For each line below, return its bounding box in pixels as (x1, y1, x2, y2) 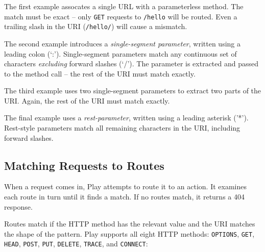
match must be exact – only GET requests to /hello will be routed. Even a (4, 11, 237, 21)
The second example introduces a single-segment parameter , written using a (4, 38, 240, 48)
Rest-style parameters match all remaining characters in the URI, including (4, 122, 240, 133)
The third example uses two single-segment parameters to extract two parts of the (4, 85, 261, 96)
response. (4, 201, 33, 212)
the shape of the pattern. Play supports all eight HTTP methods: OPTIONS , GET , (4, 228, 255, 239)
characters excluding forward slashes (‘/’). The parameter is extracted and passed (4, 58, 259, 69)
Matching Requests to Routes (4, 157, 164, 173)
